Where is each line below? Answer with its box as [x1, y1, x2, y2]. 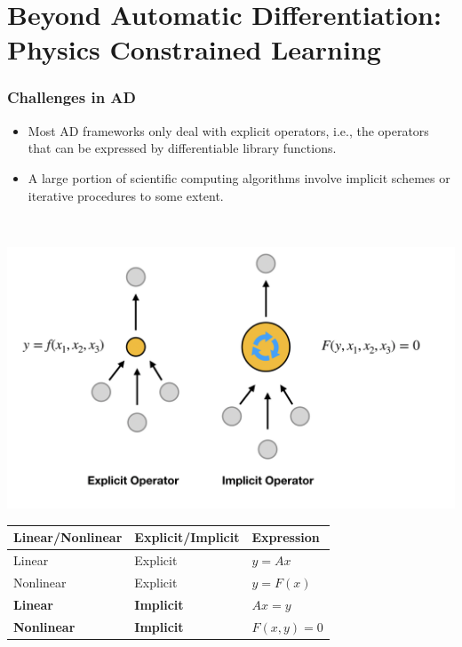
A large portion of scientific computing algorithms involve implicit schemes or [28, 168, 450, 187]
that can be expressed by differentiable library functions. [28, 139, 337, 157]
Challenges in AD [7, 86, 137, 108]
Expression [251, 528, 320, 547]
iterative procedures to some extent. [28, 186, 224, 204]
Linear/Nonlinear [13, 528, 123, 547]
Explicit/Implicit [134, 528, 240, 547]
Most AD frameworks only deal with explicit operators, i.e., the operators [28, 121, 429, 140]
